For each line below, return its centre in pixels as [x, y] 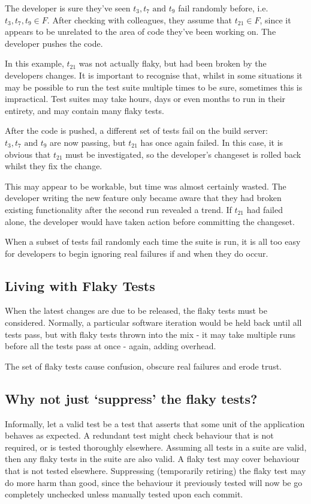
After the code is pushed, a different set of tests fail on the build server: [136, 130]
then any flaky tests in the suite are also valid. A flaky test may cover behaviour [153, 459]
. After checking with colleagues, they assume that [140, 19]
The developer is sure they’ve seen [68, 8]
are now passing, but [88, 142]
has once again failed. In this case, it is [212, 142]
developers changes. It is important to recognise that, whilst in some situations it [154, 75]
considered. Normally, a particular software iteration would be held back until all [153, 322]
